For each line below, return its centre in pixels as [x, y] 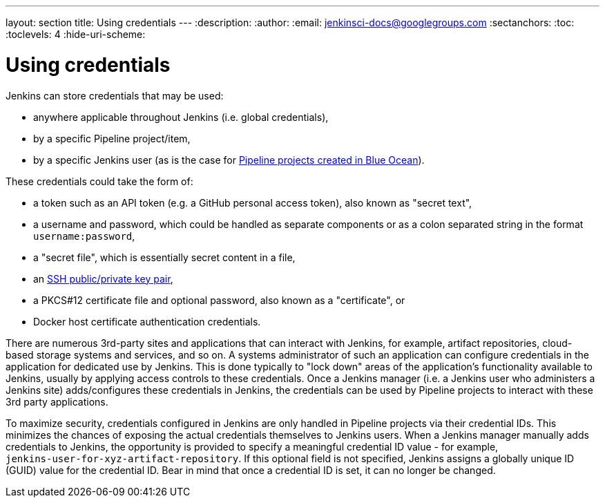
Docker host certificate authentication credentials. [147, 321]
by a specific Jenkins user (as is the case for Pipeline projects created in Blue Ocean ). [229, 160]
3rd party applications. [57, 401]
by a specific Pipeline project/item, [112, 138]
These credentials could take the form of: [99, 181]
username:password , [84, 236]
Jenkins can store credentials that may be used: [115, 95]
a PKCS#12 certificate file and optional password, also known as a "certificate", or [219, 300]
